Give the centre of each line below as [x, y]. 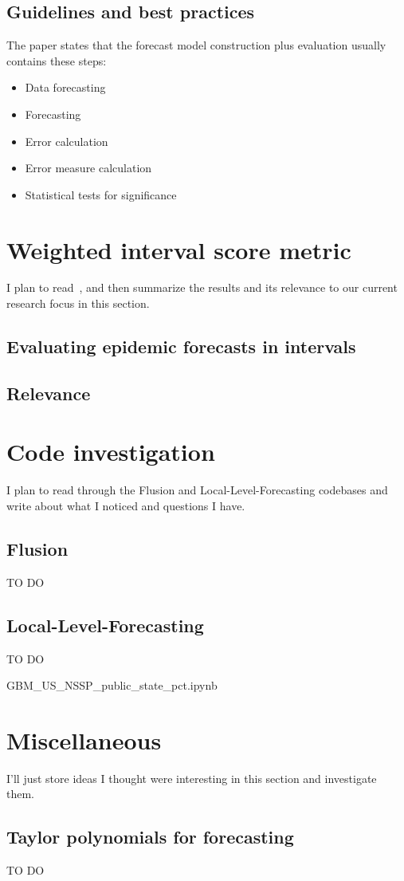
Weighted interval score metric [179, 249]
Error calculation [67, 141]
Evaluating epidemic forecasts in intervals [181, 346]
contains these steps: [57, 60]
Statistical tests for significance [101, 194]
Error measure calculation [88, 168]
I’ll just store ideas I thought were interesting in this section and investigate [192, 778]
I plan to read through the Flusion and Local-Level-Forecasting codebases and [197, 490]
